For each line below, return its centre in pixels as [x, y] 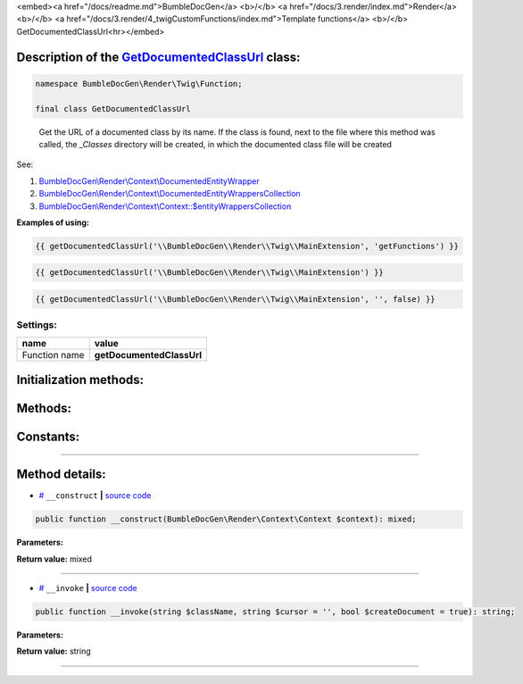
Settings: [37, 325]
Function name [53, 355]
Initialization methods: [80, 380]
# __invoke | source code [88, 588]
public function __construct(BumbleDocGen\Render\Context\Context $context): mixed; [226, 519]
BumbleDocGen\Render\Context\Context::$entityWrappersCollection [165, 206]
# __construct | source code [95, 496]
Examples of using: [53, 222]
